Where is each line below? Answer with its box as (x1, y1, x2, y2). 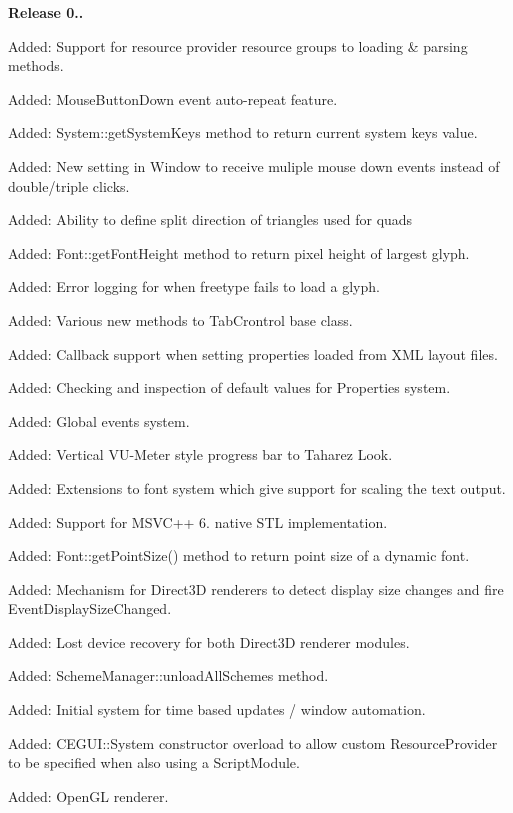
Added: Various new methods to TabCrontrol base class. (8, 309, 353, 330)
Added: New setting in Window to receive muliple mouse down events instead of (8, 155, 500, 176)
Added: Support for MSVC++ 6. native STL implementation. (8, 511, 388, 532)
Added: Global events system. (8, 410, 190, 431)
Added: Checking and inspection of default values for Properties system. (8, 377, 451, 398)
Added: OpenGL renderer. (8, 785, 169, 806)
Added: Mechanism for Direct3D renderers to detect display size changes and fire (8, 578, 504, 599)
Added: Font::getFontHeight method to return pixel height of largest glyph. (8, 242, 470, 263)
